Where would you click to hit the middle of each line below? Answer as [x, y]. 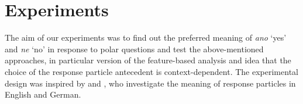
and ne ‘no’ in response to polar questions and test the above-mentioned [134, 49]
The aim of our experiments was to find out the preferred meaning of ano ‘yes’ [146, 37]
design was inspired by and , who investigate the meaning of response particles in [150, 83]
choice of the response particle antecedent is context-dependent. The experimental [151, 71]
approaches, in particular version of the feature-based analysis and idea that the [148, 60]
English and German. [43, 94]
